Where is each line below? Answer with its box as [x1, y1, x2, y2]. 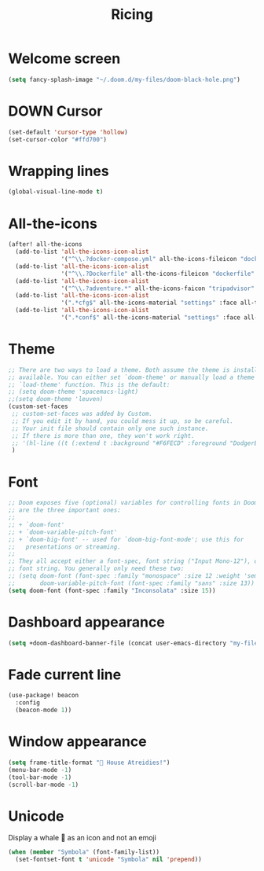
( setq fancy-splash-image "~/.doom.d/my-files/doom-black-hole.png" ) [8, 75, 241, 83]
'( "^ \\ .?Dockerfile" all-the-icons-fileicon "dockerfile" [60, 270, 255, 277]
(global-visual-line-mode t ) [8, 188, 104, 196]
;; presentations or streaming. [8, 542, 122, 551]
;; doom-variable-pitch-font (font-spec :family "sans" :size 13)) [8, 579, 255, 587]
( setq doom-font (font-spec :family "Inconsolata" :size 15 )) [8, 586, 216, 594]
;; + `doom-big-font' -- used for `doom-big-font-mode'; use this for [8, 535, 244, 543]
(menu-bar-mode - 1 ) [8, 766, 72, 774]
